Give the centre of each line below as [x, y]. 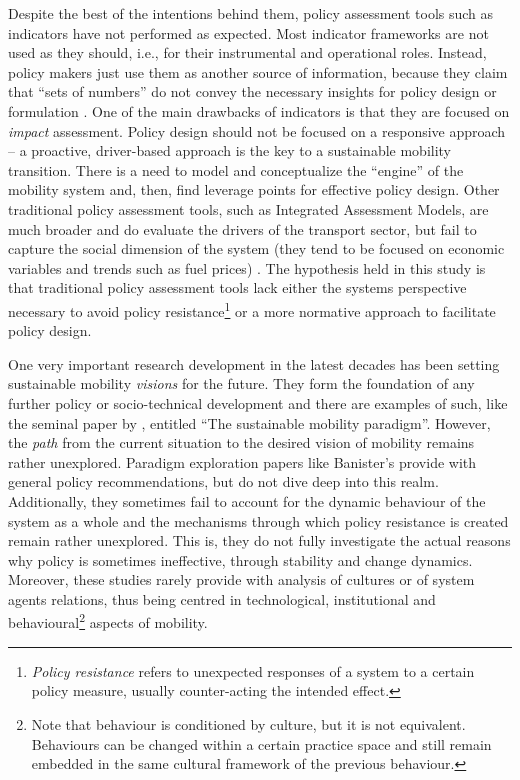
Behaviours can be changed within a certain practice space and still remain [261, 743]
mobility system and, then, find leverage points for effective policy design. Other [254, 189]
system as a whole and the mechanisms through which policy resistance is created [258, 520]
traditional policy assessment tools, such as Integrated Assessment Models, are [248, 208]
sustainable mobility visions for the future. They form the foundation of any [241, 383]
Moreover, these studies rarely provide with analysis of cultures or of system [241, 579]
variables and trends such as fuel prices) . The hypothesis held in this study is [247, 267]
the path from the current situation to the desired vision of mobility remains [241, 442]
